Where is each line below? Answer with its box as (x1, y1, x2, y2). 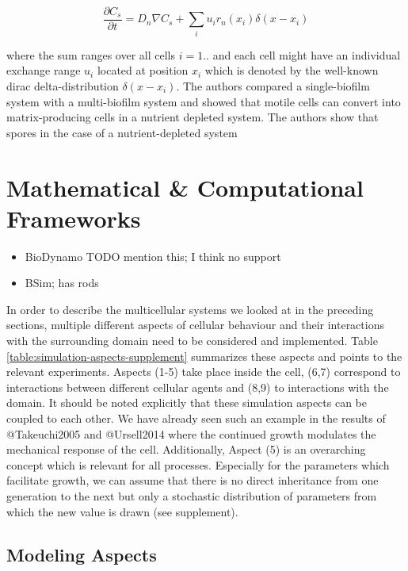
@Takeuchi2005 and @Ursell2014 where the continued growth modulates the (6, 425, 376, 442)
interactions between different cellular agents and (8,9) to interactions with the (6, 378, 389, 395)
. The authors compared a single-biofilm (176, 77, 370, 94)
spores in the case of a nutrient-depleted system (6, 124, 238, 140)
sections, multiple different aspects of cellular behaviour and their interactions (6, 316, 384, 333)
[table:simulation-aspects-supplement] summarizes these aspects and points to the (6, 347, 402, 364)
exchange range (6, 62, 81, 79)
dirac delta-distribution (6, 77, 119, 94)
